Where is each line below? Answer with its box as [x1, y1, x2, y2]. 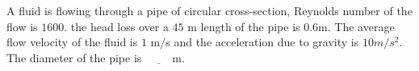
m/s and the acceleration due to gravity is [150, 34, 359, 50]
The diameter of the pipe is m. [6, 49, 185, 65]
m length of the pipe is [187, 18, 300, 34]
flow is [6, 18, 38, 34]
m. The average [318, 18, 395, 34]
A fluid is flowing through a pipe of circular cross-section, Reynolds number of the [6, 2, 413, 18]
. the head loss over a [64, 18, 169, 34]
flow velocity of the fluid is [6, 34, 138, 50]
